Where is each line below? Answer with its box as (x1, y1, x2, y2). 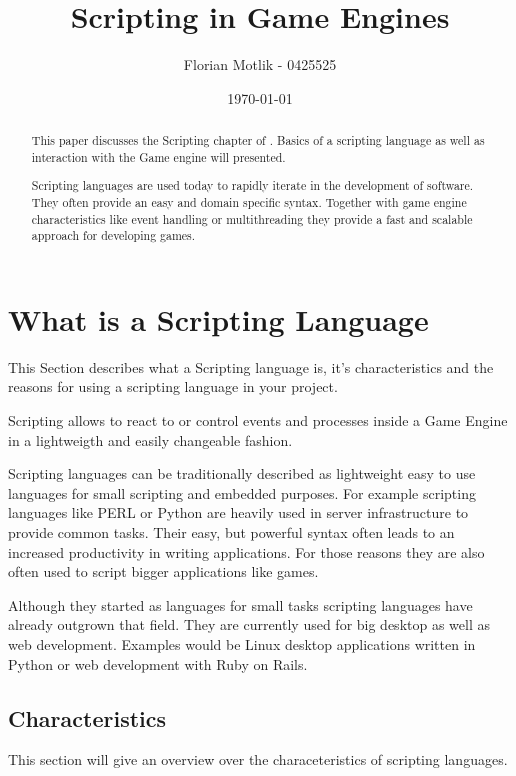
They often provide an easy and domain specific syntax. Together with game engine (31, 193, 467, 210)
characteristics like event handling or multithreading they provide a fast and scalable (31, 210, 473, 227)
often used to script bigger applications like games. (8, 561, 319, 582)
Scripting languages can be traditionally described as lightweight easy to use (8, 463, 476, 484)
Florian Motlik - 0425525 (183, 54, 337, 75)
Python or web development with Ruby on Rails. (8, 653, 308, 674)
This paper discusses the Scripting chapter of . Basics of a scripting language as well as (31, 132, 485, 149)
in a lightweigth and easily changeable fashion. (8, 429, 293, 450)
